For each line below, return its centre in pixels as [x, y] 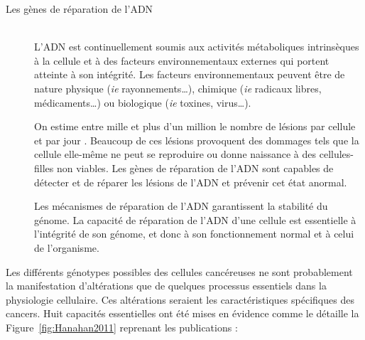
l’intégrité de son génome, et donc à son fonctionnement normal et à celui [194, 234]
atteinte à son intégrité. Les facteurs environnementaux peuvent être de [190, 74]
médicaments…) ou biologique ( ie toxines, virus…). [143, 102]
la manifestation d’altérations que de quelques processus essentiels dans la [166, 286]
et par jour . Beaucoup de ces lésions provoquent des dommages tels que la [197, 140]
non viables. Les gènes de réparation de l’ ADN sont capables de [195, 168]
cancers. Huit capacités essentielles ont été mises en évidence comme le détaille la [182, 313]
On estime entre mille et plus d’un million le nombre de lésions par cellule [195, 126]
